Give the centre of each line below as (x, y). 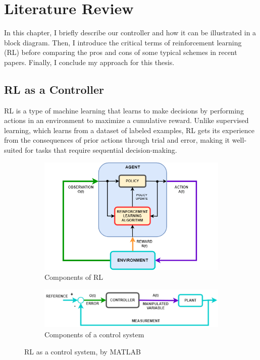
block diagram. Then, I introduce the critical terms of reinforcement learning (123, 42)
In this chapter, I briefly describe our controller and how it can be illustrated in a (130, 33)
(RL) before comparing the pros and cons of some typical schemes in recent (121, 52)
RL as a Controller (54, 89)
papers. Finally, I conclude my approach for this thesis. (89, 62)
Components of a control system (94, 334)
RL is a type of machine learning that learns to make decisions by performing (124, 110)
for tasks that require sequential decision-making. (101, 150)
